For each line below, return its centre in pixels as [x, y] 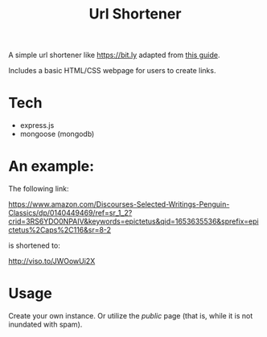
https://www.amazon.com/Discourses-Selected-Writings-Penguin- [119, 204]
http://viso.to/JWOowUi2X [52, 261]
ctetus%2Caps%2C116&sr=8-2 [60, 230]
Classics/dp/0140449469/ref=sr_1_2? [70, 213]
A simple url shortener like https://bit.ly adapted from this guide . [114, 55]
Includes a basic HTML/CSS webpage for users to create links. [112, 71]
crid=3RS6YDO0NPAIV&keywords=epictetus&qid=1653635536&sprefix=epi [133, 221]
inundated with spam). [45, 324]
